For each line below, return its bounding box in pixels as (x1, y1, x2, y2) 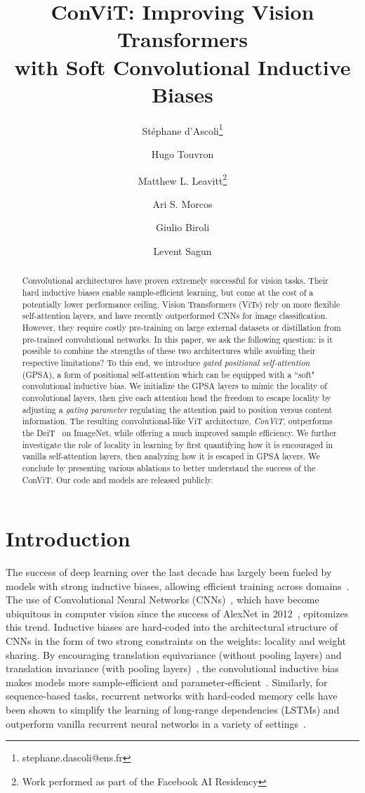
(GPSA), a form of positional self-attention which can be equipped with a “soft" (22, 368, 315, 380)
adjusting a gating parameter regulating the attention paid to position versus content (22, 403, 333, 415)
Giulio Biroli (155, 220, 210, 235)
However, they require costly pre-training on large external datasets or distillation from (22, 321, 341, 333)
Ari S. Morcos (152, 196, 213, 211)
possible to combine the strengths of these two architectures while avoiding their (22, 345, 316, 357)
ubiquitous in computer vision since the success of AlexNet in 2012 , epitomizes (6, 605, 349, 620)
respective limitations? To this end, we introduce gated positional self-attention (22, 356, 310, 368)
